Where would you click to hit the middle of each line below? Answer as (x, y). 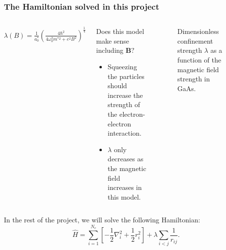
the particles (126, 76)
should (117, 86)
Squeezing (122, 66)
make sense (113, 40)
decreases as (126, 159)
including (110, 50)
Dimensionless (198, 31)
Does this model (120, 31)
